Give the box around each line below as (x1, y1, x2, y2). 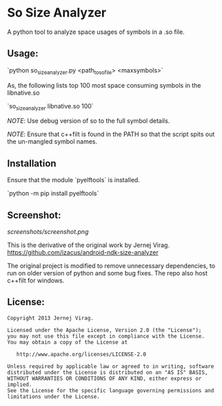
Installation (7, 157, 57, 169)
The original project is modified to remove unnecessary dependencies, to (7, 261, 216, 270)
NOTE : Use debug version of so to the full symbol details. (7, 117, 170, 125)
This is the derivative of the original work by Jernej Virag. (7, 240, 170, 249)
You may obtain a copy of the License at (7, 338, 128, 346)
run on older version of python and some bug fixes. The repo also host (7, 269, 208, 277)
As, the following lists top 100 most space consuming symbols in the (7, 81, 201, 89)
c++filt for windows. (7, 276, 65, 284)
